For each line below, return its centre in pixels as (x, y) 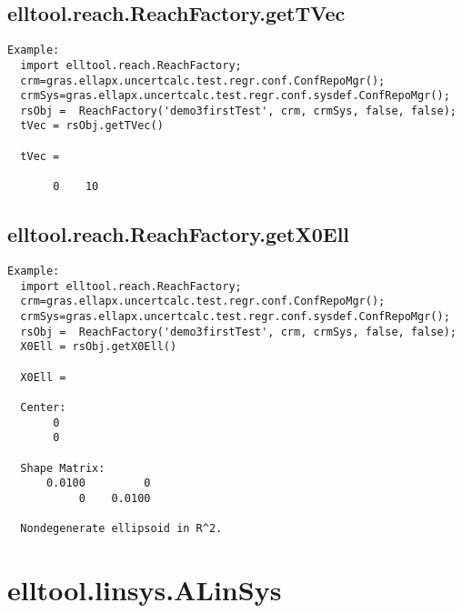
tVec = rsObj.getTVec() (92, 126)
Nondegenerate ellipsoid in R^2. (121, 529)
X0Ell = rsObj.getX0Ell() (99, 347)
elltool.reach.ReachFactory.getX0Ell (179, 234)
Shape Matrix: (63, 468)
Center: (43, 407)
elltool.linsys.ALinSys (145, 589)
